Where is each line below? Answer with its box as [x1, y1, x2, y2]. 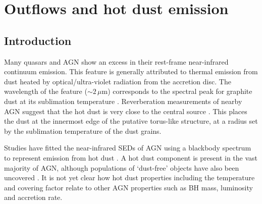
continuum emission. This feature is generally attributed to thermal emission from [4, 66, 258, 77]
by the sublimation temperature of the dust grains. [4, 125, 162, 136]
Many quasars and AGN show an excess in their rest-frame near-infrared [4, 56, 229, 67]
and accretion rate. [4, 192, 63, 202]
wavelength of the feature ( [4, 86, 87, 96]
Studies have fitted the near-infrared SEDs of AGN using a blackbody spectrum [4, 142, 251, 153]
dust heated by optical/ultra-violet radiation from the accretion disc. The [4, 76, 231, 86]
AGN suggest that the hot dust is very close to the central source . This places [4, 106, 247, 116]
